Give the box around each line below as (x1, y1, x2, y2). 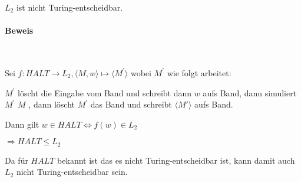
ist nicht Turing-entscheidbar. (16, 1, 123, 13)
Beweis (5, 24, 34, 37)
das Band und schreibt (90, 98, 172, 110)
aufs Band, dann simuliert (203, 86, 297, 99)
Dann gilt (5, 118, 39, 130)
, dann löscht (28, 98, 75, 110)
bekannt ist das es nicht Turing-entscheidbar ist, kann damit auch (57, 154, 295, 166)
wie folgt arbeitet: (167, 66, 231, 79)
